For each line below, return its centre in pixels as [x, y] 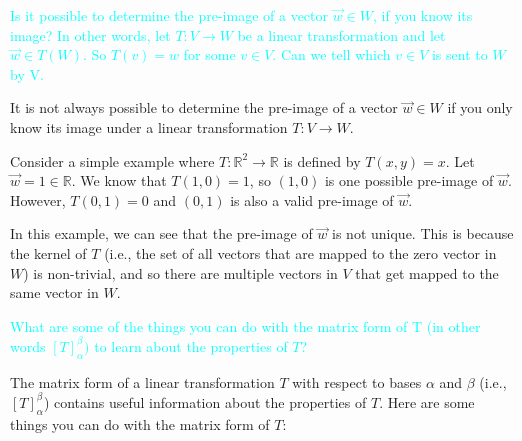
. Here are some [427, 401]
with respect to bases [357, 381]
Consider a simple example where [112, 160]
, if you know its [423, 15]
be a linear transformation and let [341, 34]
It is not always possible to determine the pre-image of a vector [204, 107]
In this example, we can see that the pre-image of [161, 233]
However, [38, 199]
